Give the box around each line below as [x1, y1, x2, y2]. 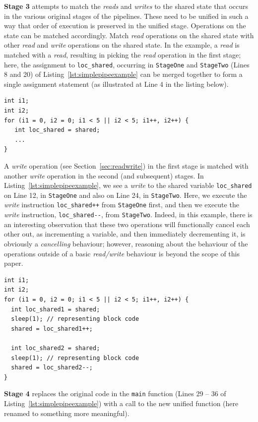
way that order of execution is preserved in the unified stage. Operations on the [4, 20, 246, 31]
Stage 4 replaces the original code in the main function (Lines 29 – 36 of [4, 388, 226, 399]
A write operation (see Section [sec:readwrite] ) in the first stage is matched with [4, 160, 249, 171]
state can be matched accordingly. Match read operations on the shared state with [4, 30, 254, 40]
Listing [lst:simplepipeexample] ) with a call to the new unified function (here [4, 398, 239, 408]
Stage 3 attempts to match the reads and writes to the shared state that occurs [4, 1, 249, 11]
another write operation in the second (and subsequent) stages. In [4, 170, 204, 181]
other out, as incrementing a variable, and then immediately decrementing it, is [4, 229, 246, 239]
